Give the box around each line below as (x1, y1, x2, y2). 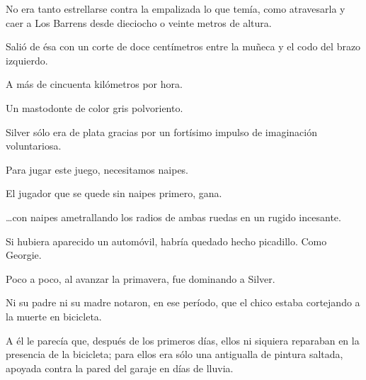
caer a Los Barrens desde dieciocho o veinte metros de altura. (6, 15, 272, 30)
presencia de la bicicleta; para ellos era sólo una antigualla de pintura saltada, (6, 347, 343, 362)
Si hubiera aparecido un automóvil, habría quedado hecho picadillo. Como (6, 233, 327, 248)
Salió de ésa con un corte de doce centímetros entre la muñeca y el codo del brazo (6, 39, 361, 54)
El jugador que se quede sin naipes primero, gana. (6, 186, 222, 201)
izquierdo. (6, 52, 48, 67)
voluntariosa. (6, 138, 62, 153)
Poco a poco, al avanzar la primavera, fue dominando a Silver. (6, 271, 275, 286)
